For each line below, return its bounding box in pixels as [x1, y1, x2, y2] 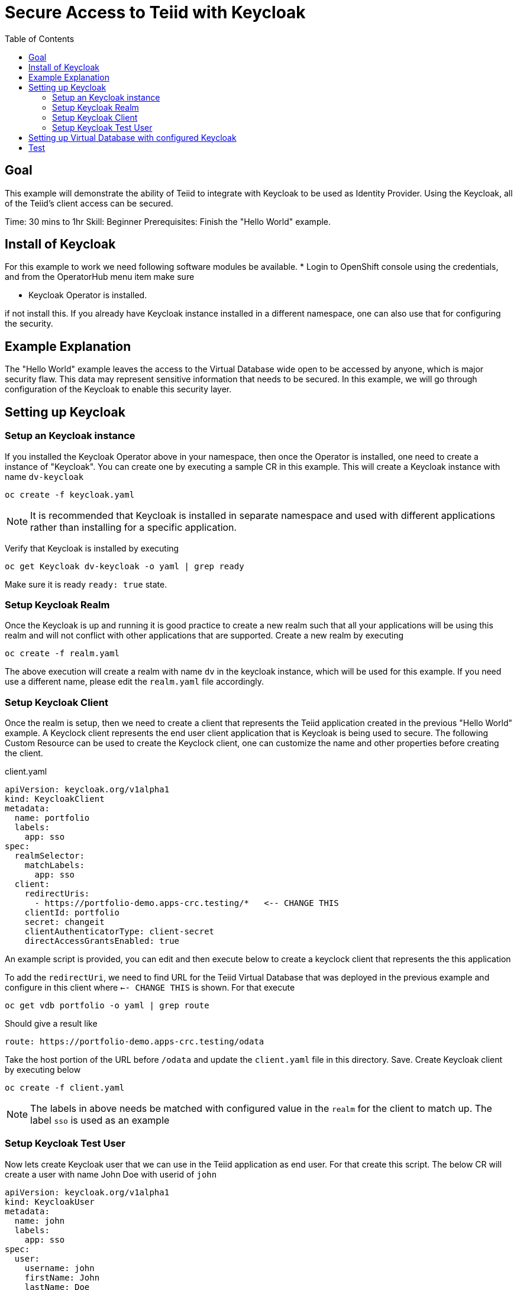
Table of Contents [5, 33, 75, 44]
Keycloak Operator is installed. [28, 290, 147, 301]
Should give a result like [5, 1018, 98, 1028]
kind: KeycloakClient [5, 794, 105, 804]
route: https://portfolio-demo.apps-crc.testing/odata [5, 1037, 264, 1046]
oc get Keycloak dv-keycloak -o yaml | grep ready [5, 561, 244, 571]
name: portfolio [14, 813, 90, 823]
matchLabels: [24, 860, 85, 870]
